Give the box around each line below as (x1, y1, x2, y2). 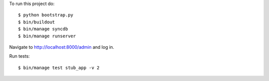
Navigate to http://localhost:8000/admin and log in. (9, 44, 115, 50)
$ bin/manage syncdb (18, 26, 68, 32)
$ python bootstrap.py (18, 12, 74, 18)
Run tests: (9, 53, 30, 59)
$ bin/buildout (18, 19, 55, 25)
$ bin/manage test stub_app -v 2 (18, 65, 100, 71)
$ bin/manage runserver (18, 33, 76, 39)
